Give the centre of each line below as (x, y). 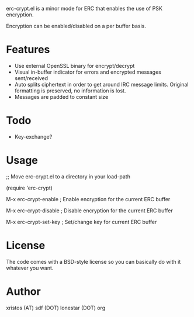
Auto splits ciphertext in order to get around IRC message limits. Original (101, 84)
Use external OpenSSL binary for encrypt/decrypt (75, 66)
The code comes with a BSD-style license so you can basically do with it (93, 261)
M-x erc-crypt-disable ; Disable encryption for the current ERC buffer (90, 211)
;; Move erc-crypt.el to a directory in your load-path (68, 176)
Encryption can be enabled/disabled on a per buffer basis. (76, 26)
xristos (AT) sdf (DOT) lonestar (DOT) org (56, 308)
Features (28, 50)
